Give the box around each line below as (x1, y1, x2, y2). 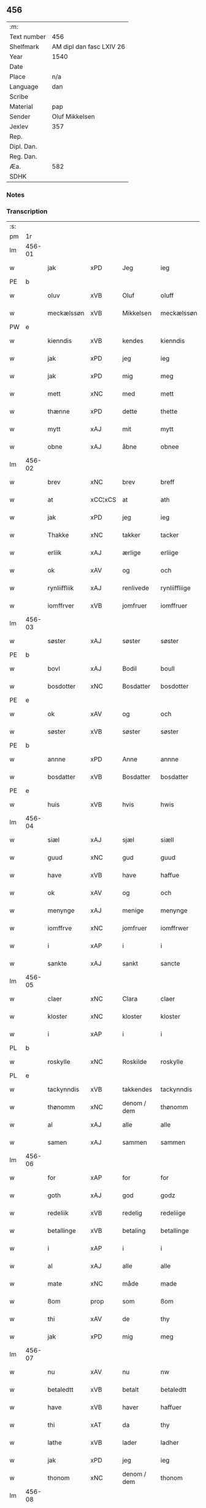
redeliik (47, 1209, 69, 1217)
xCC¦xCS (90, 496, 116, 504)
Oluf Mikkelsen (51, 112, 95, 120)
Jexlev (9, 122, 29, 131)
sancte (160, 959, 180, 968)
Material (9, 102, 33, 111)
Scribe (9, 92, 29, 101)
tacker (160, 531, 179, 539)
